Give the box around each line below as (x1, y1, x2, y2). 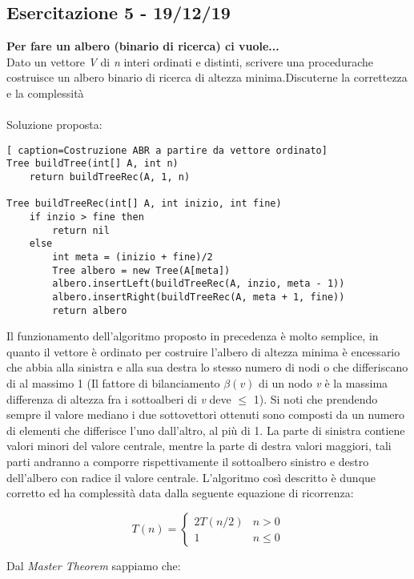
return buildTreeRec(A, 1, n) (29, 171, 191, 183)
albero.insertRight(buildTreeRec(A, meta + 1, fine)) (52, 291, 345, 303)
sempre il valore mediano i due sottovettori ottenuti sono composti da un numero (6, 406, 405, 423)
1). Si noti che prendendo (253, 390, 378, 407)
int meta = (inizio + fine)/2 (52, 251, 213, 263)
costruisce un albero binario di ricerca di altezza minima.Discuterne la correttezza (6, 69, 408, 86)
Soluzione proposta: (6, 116, 102, 133)
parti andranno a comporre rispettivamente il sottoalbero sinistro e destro (6, 453, 369, 470)
